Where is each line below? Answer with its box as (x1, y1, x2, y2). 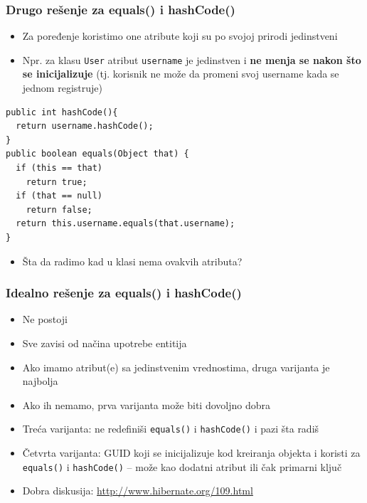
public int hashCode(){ (6, 107, 118, 117)
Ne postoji (22, 312, 68, 327)
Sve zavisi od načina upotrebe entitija (22, 336, 187, 350)
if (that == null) (16, 191, 103, 201)
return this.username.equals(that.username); (16, 218, 235, 229)
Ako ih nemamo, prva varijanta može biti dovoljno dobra (22, 397, 270, 412)
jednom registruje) (22, 80, 102, 95)
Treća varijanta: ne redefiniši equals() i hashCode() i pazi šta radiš (22, 421, 319, 436)
